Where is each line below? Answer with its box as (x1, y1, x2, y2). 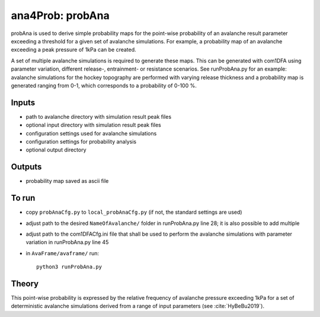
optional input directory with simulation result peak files (25, 122, 161, 129)
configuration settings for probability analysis (25, 138, 136, 145)
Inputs (11, 97, 36, 107)
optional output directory (25, 146, 87, 154)
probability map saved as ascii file (25, 177, 109, 185)
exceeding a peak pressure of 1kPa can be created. (11, 46, 136, 53)
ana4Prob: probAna (11, 9, 110, 22)
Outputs (11, 162, 42, 172)
